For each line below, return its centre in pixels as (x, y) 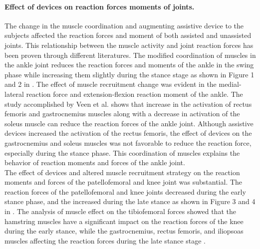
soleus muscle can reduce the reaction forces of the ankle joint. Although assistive (129, 123)
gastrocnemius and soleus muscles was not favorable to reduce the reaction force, (128, 142)
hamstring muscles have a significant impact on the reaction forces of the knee (124, 221)
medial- (230, 84)
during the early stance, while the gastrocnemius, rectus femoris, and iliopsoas (124, 231)
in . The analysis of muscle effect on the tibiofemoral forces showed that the (120, 211)
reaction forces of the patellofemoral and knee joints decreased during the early (125, 191)
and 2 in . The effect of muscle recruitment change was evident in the (111, 84)
